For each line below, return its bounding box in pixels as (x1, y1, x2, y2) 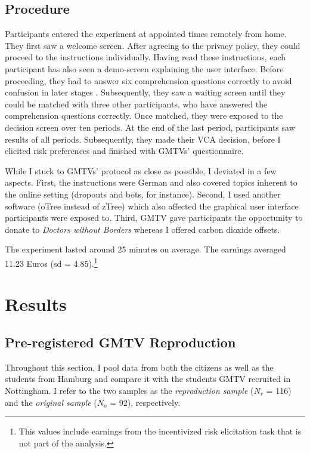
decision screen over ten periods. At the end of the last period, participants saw (5, 121, 295, 133)
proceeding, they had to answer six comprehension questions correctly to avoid (5, 74, 292, 87)
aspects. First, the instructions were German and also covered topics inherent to (5, 176, 297, 189)
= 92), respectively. (110, 396, 181, 408)
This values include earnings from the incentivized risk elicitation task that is (18, 425, 302, 437)
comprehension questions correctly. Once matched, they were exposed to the (5, 109, 283, 122)
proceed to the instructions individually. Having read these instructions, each (5, 51, 286, 63)
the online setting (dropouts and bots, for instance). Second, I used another (5, 187, 281, 200)
